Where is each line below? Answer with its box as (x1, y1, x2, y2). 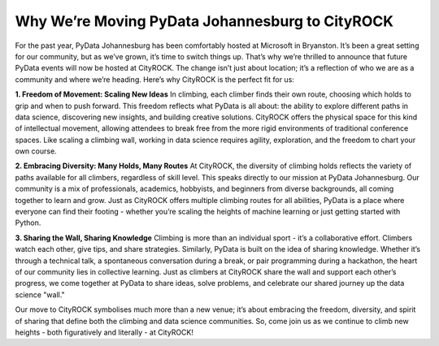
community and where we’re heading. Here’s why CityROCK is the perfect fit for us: (15, 74, 294, 84)
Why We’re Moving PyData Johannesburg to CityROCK (15, 12, 394, 30)
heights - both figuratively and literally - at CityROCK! (15, 327, 194, 337)
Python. (15, 218, 41, 227)
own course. (15, 146, 57, 156)
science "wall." (15, 289, 65, 300)
